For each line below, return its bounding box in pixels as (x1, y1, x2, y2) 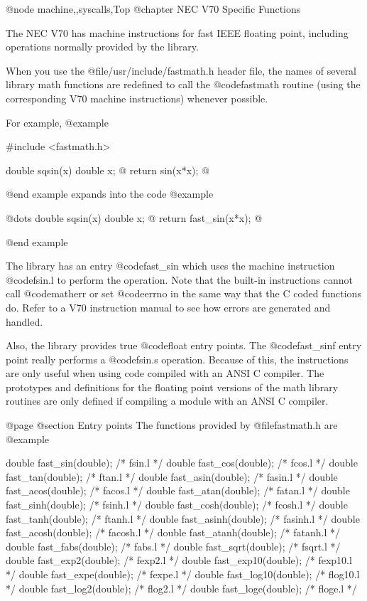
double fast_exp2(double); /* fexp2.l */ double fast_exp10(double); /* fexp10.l (6, 553, 352, 568)
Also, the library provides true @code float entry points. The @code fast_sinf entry (6, 338, 362, 353)
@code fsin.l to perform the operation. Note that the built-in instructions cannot (6, 272, 353, 287)
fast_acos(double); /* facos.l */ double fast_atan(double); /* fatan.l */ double (6, 483, 350, 498)
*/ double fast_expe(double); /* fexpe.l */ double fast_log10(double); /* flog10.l (6, 567, 360, 581)
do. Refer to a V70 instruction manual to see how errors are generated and (6, 299, 331, 314)
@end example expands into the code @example (6, 186, 214, 201)
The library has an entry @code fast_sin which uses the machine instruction (6, 258, 335, 273)
